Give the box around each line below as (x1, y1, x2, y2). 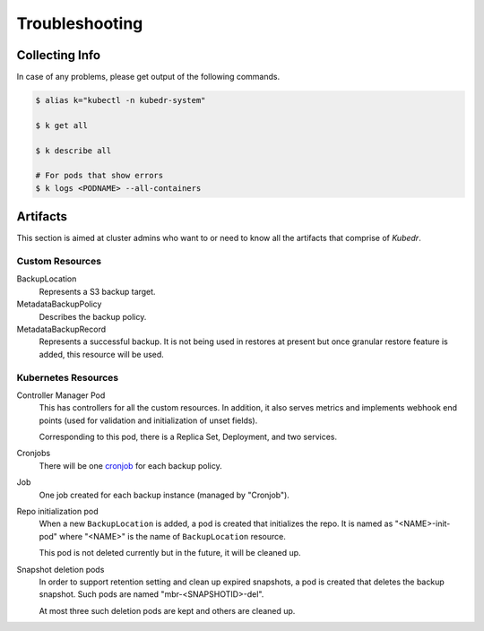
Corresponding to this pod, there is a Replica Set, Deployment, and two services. (39, 431, 338, 443)
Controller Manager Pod (16, 390, 106, 401)
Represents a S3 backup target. (39, 286, 156, 297)
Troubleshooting (16, 13, 143, 33)
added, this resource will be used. (39, 349, 165, 359)
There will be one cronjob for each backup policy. (39, 460, 223, 471)
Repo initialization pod (16, 506, 99, 517)
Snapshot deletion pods (16, 564, 105, 575)
